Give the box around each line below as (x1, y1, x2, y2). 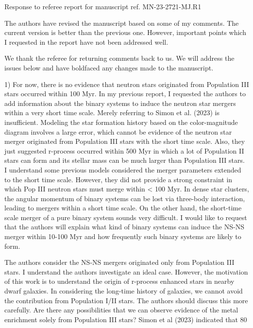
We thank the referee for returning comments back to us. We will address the (4, 53, 235, 63)
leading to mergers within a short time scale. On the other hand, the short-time (4, 203, 242, 213)
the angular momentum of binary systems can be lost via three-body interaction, (4, 193, 245, 203)
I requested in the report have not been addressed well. (4, 36, 169, 47)
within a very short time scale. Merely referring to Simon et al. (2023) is (4, 107, 220, 118)
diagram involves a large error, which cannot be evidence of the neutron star (4, 126, 232, 137)
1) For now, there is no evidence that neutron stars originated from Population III (4, 79, 249, 89)
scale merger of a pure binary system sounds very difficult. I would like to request (4, 212, 247, 222)
